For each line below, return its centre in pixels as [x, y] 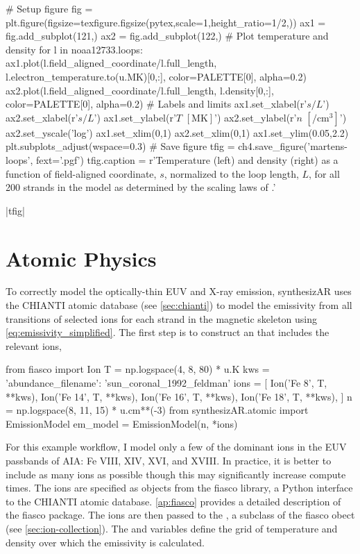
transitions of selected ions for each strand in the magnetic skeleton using [162, 318]
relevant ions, [34, 345]
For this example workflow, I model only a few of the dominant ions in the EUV [176, 447]
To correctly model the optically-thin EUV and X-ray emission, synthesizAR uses [179, 291]
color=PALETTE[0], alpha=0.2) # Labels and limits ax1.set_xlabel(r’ [156, 104]
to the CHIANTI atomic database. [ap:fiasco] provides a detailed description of [173, 501]
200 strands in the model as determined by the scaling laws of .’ [141, 187]
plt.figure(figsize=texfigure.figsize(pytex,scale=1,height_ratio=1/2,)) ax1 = [166, 22]
